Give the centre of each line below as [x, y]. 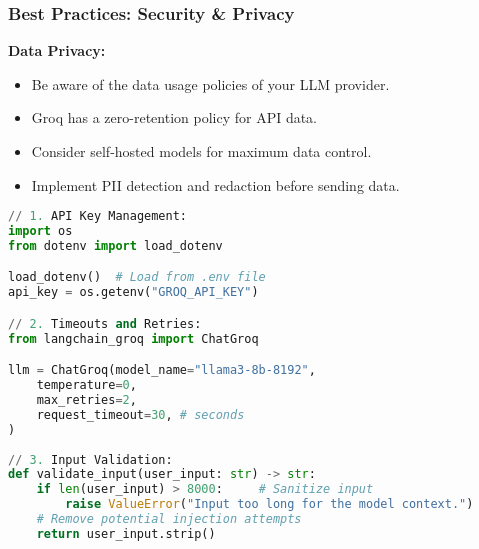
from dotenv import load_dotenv [115, 245]
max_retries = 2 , [86, 400]
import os [40, 231]
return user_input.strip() [126, 533]
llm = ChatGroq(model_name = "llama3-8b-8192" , [162, 370]
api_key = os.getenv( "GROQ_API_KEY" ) [133, 292]
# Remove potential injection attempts [169, 519]
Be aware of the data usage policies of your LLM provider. [210, 83]
